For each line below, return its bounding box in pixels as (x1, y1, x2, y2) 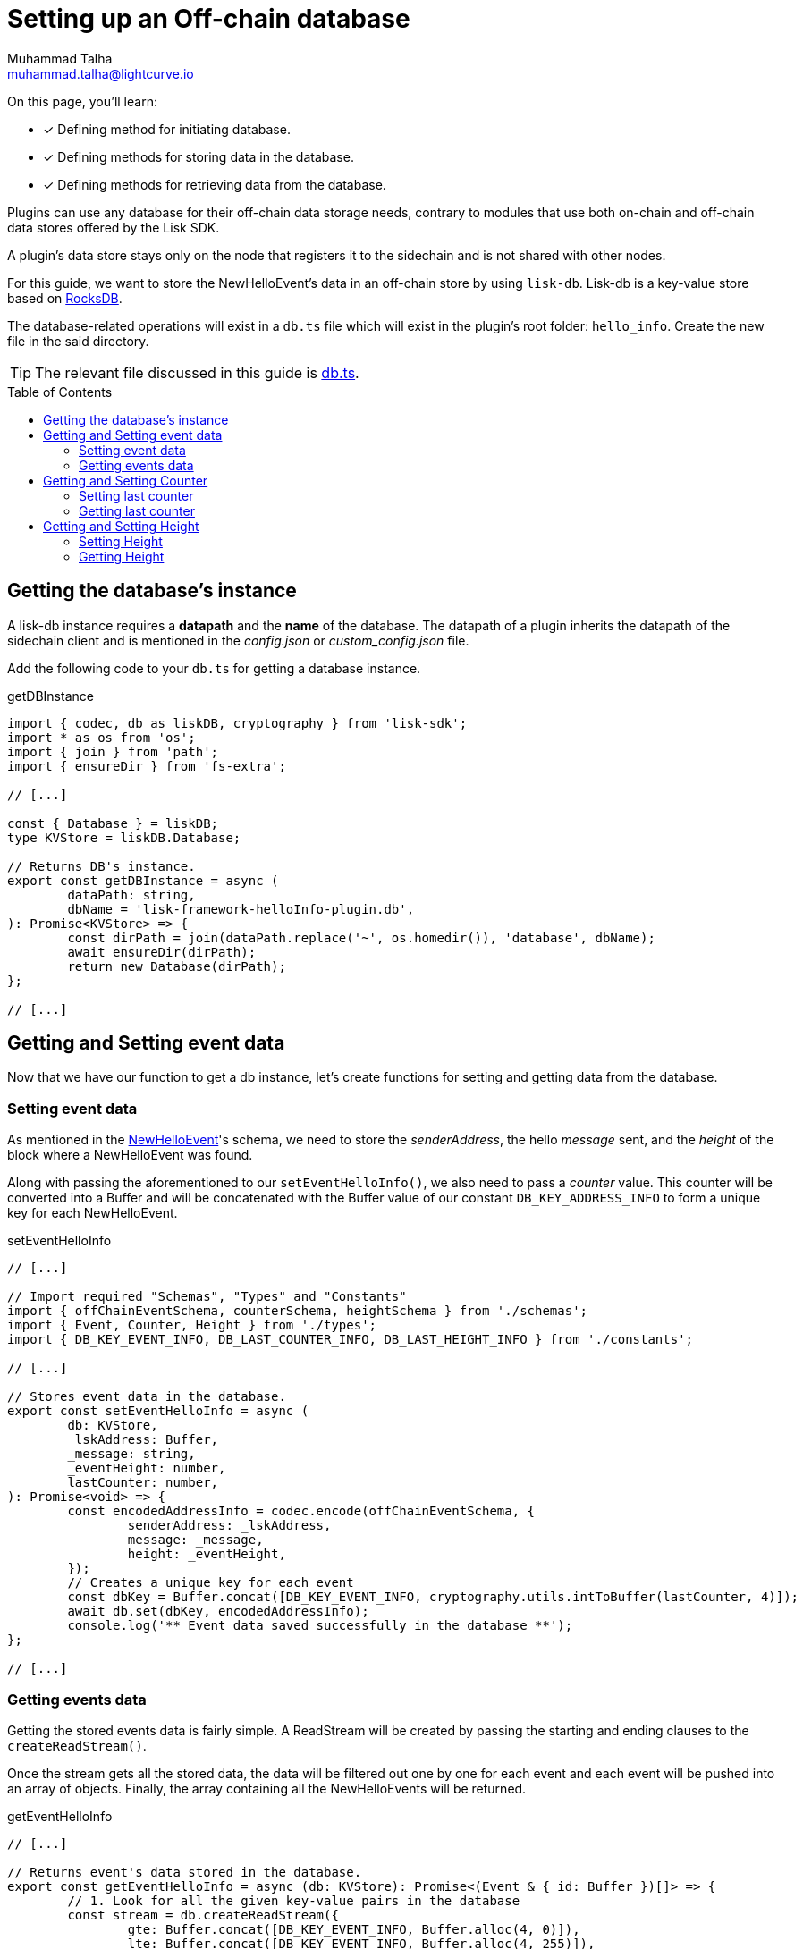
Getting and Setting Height (43, 518, 199, 534)
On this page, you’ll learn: (7, 93, 157, 109)
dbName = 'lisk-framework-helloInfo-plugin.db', (67, 901, 415, 916)
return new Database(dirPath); (67, 958, 286, 974)
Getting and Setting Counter (43, 472, 208, 488)
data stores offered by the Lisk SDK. (7, 219, 220, 235)
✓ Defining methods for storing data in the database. (43, 148, 354, 165)
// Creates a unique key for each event (67, 1575, 354, 1590)
